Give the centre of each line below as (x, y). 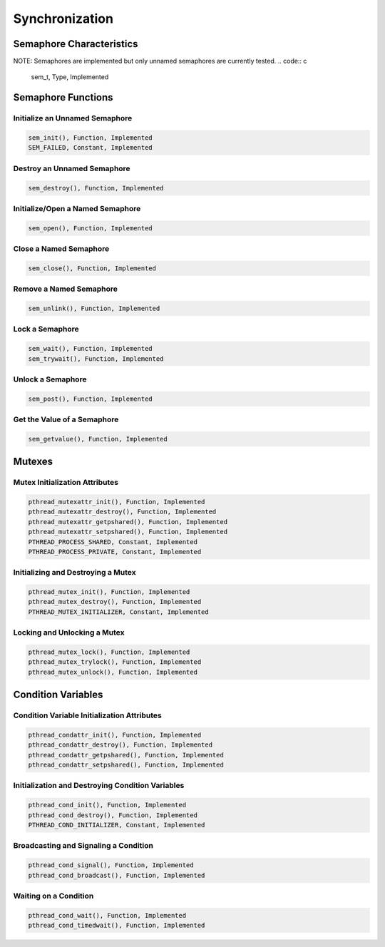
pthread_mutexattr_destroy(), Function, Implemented (122, 512)
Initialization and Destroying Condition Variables (99, 786)
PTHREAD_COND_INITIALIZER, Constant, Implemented (117, 825)
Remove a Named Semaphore (65, 289)
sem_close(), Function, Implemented (92, 268)
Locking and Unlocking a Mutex (69, 633)
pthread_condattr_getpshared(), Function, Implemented (126, 755)
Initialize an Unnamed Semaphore (73, 118)
